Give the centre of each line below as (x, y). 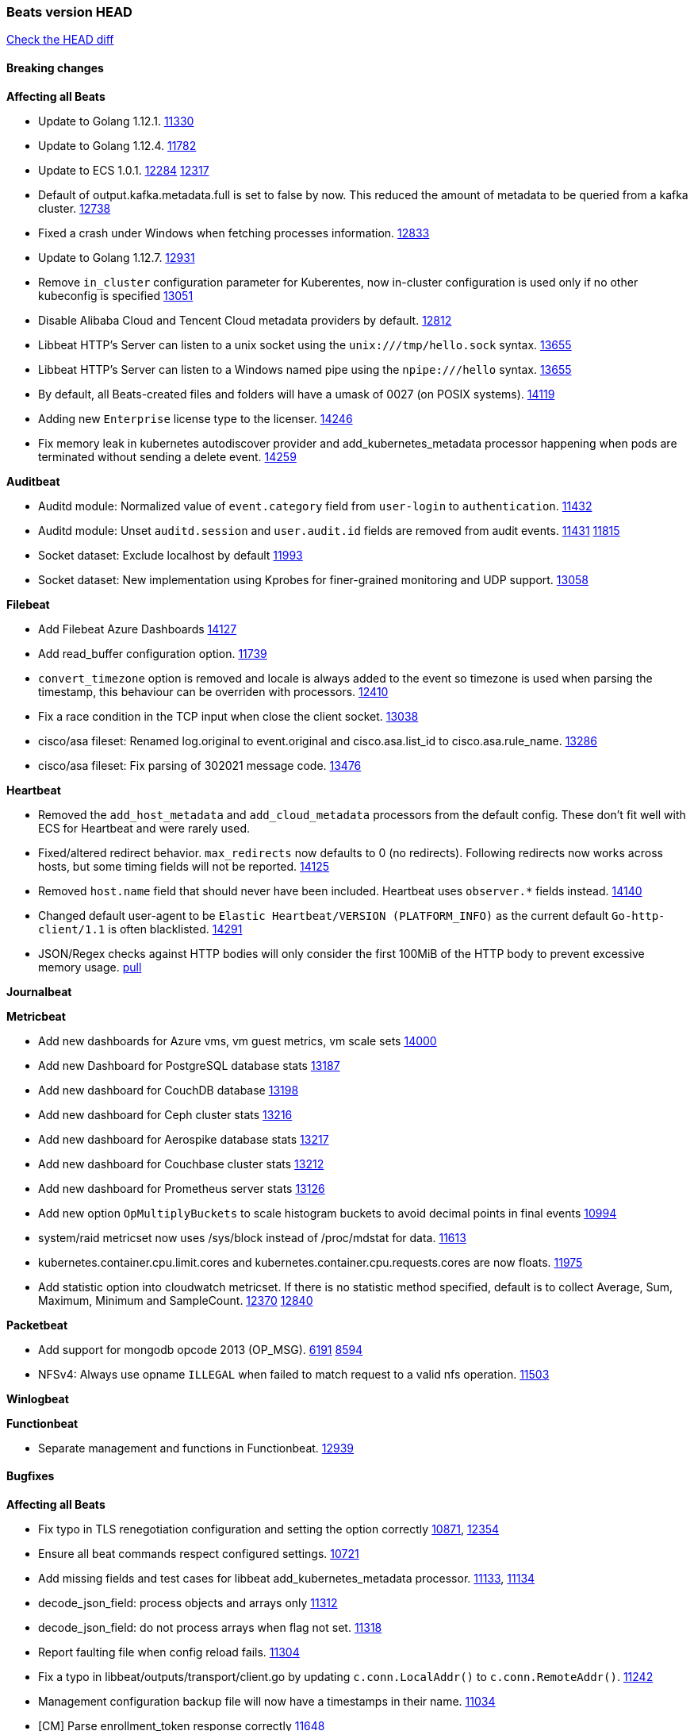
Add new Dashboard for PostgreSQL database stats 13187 (189, 1065)
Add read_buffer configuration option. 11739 (153, 653)
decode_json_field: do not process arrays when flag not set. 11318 (210, 1627)
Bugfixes (31, 1476)
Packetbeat (37, 1325)
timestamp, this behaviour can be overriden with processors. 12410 (213, 691)
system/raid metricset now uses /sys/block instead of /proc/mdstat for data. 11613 (252, 1237)
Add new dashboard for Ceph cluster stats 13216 (165, 1114)
